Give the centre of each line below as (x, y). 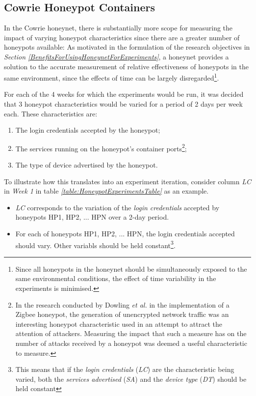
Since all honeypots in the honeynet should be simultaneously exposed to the (131, 269)
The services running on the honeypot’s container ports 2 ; (101, 147)
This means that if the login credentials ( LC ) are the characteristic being (125, 369)
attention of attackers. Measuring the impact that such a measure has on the (131, 333)
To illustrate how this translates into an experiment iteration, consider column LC (128, 181)
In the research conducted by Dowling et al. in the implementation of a (122, 304)
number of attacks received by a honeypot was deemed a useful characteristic (131, 343)
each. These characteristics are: (51, 113)
